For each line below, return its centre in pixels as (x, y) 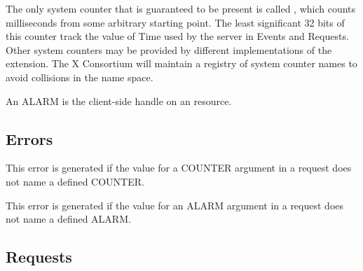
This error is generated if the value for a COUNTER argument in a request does (179, 168)
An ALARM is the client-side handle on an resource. (119, 100)
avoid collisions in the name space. (80, 77)
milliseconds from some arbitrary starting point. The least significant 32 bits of (175, 22)
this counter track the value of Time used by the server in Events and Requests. (177, 36)
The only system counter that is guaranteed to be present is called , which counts (181, 8)
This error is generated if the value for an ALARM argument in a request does (175, 205)
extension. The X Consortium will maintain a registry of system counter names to (181, 63)
